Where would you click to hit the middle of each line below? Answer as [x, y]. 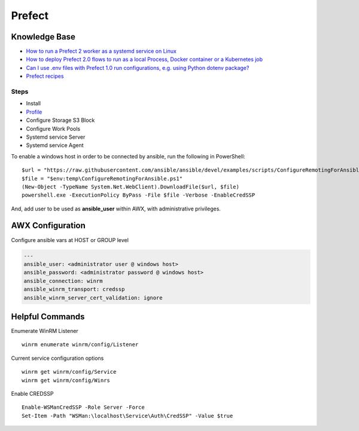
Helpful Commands [48, 317]
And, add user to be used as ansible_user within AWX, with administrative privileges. [116, 209]
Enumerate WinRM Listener [45, 331]
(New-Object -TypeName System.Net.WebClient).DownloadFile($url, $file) [130, 187]
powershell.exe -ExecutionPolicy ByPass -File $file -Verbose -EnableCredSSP [139, 195]
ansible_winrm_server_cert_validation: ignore [93, 298]
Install [34, 103]
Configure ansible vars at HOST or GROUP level [70, 240]
